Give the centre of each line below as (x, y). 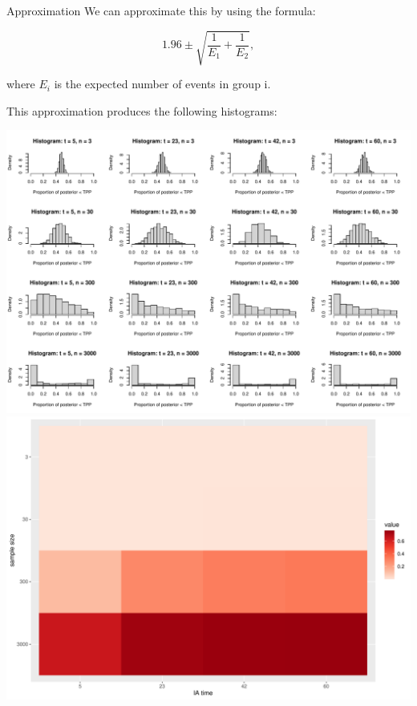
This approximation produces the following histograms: (142, 110)
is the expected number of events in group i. (162, 84)
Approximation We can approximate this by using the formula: (161, 10)
